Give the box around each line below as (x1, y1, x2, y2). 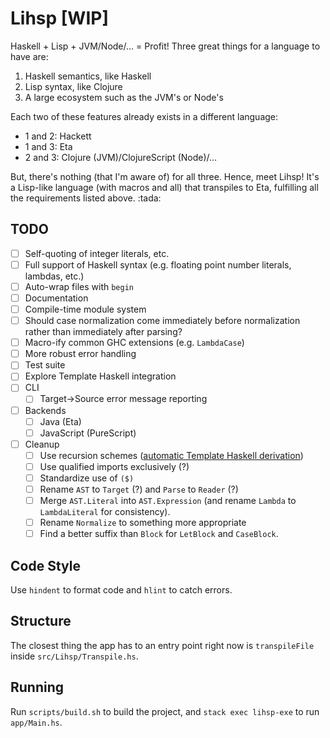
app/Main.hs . (10, 716, 63, 728)
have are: (10, 50, 49, 62)
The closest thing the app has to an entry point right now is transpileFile (10, 639, 315, 651)
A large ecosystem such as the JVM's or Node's (24, 91, 224, 103)
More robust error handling (24, 348, 137, 360)
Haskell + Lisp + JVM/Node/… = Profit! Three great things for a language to (10, 40, 321, 52)
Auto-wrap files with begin (24, 280, 134, 292)
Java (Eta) (39, 415, 82, 427)
